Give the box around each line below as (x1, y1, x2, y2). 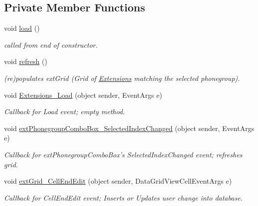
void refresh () (4, 56, 47, 67)
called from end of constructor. (4, 39, 98, 50)
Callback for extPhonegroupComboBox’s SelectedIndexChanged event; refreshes (4, 149, 243, 159)
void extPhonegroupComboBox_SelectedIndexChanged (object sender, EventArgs (4, 123, 255, 133)
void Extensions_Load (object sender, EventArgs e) (4, 89, 162, 100)
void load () (4, 23, 40, 33)
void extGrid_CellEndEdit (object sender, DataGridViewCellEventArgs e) (4, 176, 232, 186)
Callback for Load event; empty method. (4, 106, 125, 117)
